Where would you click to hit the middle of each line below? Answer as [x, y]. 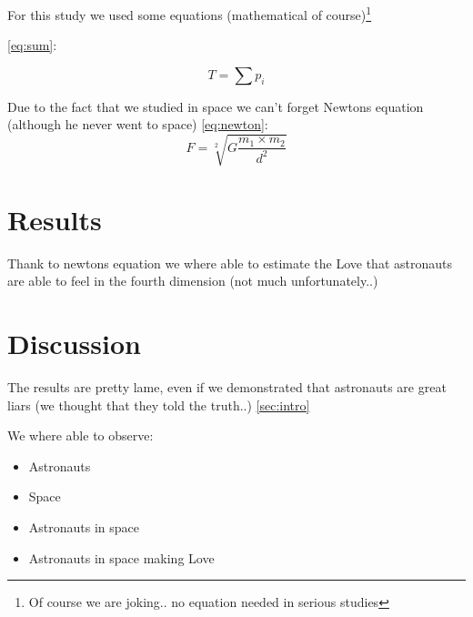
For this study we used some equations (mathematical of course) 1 [190, 13]
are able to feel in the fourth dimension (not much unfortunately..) [193, 281]
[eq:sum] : [32, 45]
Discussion [74, 344]
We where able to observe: [81, 435]
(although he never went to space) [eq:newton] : [138, 124]
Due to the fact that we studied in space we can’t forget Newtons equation [216, 106]
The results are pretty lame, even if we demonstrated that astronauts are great [227, 387]
